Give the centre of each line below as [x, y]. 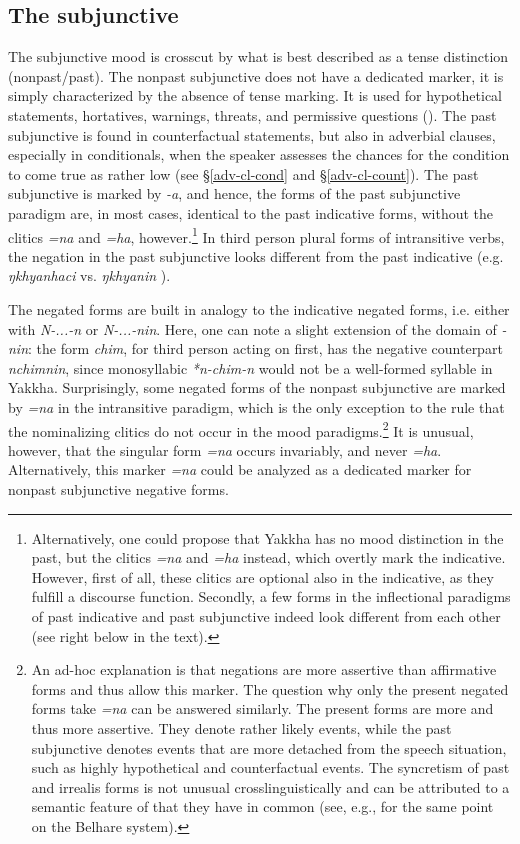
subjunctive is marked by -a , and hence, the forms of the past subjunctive [234, 193]
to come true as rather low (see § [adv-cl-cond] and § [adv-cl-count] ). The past [243, 173]
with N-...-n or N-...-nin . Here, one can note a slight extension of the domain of [252, 328]
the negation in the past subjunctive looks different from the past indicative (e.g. [256, 255]
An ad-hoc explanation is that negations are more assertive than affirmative [264, 669]
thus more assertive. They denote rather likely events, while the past [241, 727]
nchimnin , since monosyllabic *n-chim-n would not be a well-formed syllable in [250, 367]
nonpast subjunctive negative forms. [118, 488]
